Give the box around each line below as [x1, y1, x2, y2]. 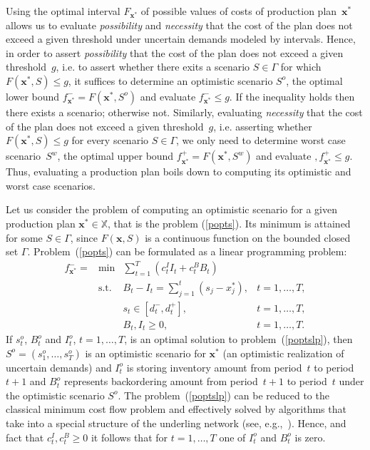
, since [70, 230, 98, 245]
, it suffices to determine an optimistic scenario [68, 73, 273, 88]
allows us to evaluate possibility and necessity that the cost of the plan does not [6, 17, 353, 32]
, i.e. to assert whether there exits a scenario [56, 59, 250, 74]
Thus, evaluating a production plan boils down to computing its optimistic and [6, 164, 351, 179]
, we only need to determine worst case [176, 133, 346, 148]
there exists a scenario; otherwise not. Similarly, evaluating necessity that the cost [6, 104, 363, 119]
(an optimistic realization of [222, 345, 344, 360]
